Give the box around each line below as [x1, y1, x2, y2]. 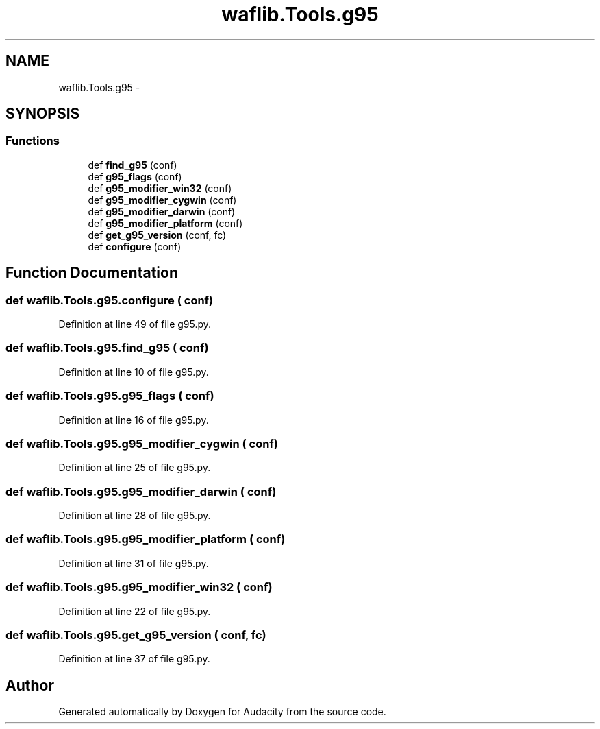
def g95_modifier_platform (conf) [88, 217, 243, 229]
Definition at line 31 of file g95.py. [58, 557, 209, 569]
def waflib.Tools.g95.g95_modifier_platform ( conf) [5, 532, 286, 547]
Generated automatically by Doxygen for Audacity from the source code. [58, 706, 386, 718]
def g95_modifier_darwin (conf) [88, 205, 236, 217]
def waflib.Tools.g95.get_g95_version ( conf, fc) [5, 628, 266, 642]
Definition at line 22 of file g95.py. [58, 605, 211, 617]
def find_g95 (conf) [88, 158, 177, 171]
